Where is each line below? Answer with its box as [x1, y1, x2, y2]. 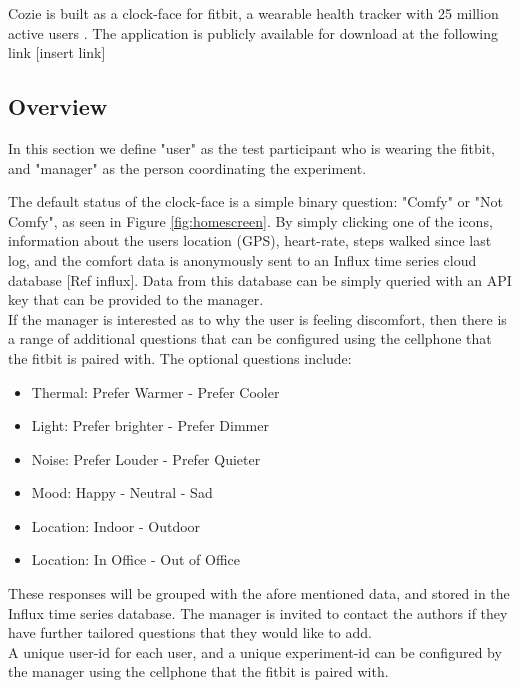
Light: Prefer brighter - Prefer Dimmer [31, 415, 269, 436]
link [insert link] [8, 42, 106, 63]
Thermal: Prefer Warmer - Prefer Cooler [31, 381, 280, 402]
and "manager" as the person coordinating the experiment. [8, 157, 367, 178]
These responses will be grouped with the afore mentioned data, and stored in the [8, 583, 510, 604]
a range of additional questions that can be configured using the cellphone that [8, 328, 492, 349]
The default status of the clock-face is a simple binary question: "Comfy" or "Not [8, 191, 503, 212]
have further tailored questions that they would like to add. [8, 622, 372, 643]
